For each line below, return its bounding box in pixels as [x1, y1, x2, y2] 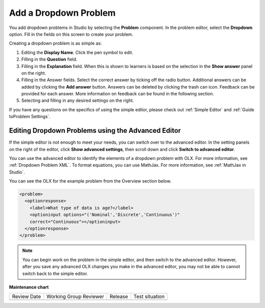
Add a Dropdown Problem [9, 7, 116, 18]
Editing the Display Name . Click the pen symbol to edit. [21, 49, 133, 55]
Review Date [12, 293, 41, 300]
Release [109, 293, 129, 300]
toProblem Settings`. [9, 114, 51, 120]
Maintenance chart [9, 284, 49, 290]
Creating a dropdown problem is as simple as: [9, 40, 102, 46]
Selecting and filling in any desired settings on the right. [21, 97, 134, 103]
